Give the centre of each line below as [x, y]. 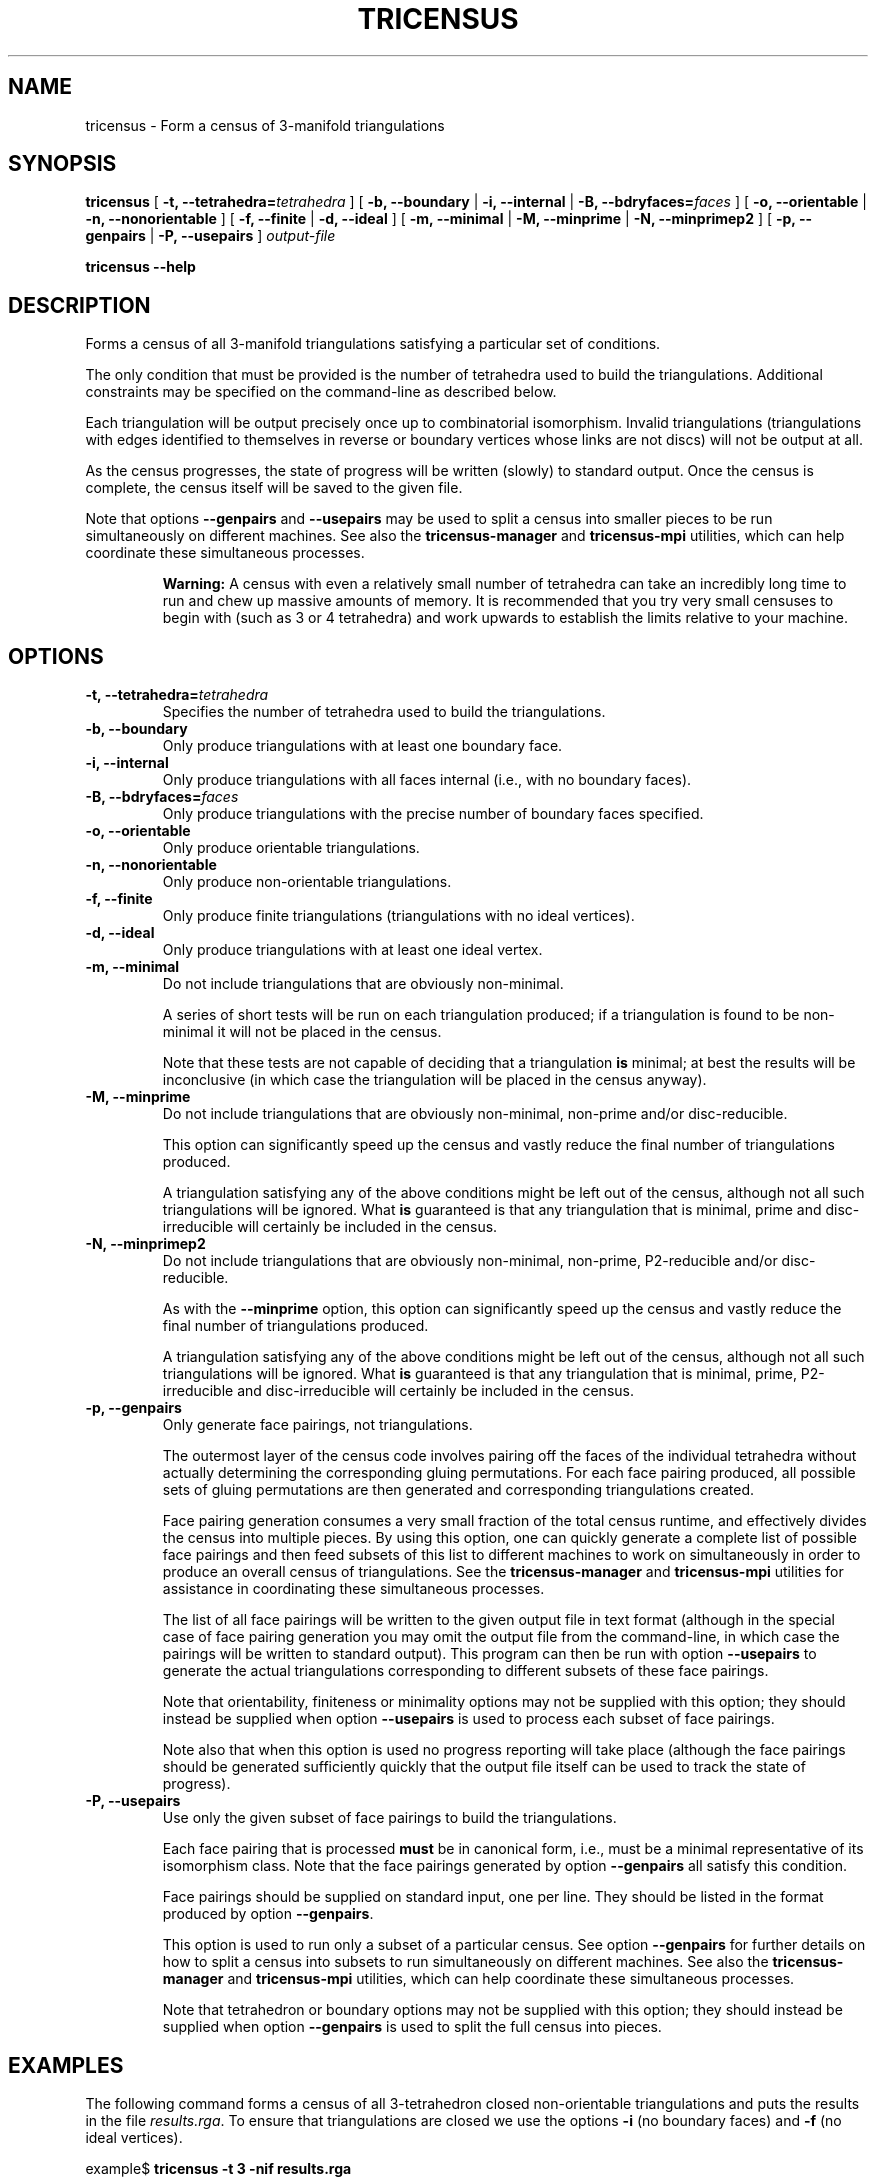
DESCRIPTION [79, 305]
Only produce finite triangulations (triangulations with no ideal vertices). [398, 916]
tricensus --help [140, 267]
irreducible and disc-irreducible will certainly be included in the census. [398, 1391]
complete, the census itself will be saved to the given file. [274, 488]
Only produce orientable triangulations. [291, 848]
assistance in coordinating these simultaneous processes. [353, 1589]
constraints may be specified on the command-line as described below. [321, 392]
